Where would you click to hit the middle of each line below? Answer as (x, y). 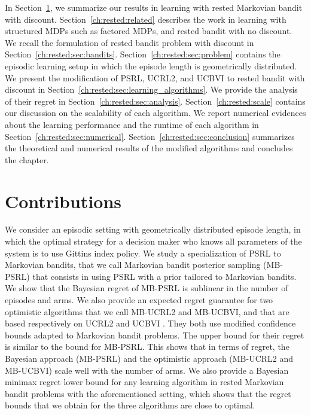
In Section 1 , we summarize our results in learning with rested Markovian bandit (154, 7)
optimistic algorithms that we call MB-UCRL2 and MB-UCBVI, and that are (147, 311)
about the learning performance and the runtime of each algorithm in (132, 124)
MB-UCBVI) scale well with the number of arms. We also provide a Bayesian (147, 370)
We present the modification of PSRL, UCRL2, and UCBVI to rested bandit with (155, 77)
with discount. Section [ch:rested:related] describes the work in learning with (146, 19)
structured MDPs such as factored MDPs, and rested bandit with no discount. (149, 31)
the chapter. (27, 159)
